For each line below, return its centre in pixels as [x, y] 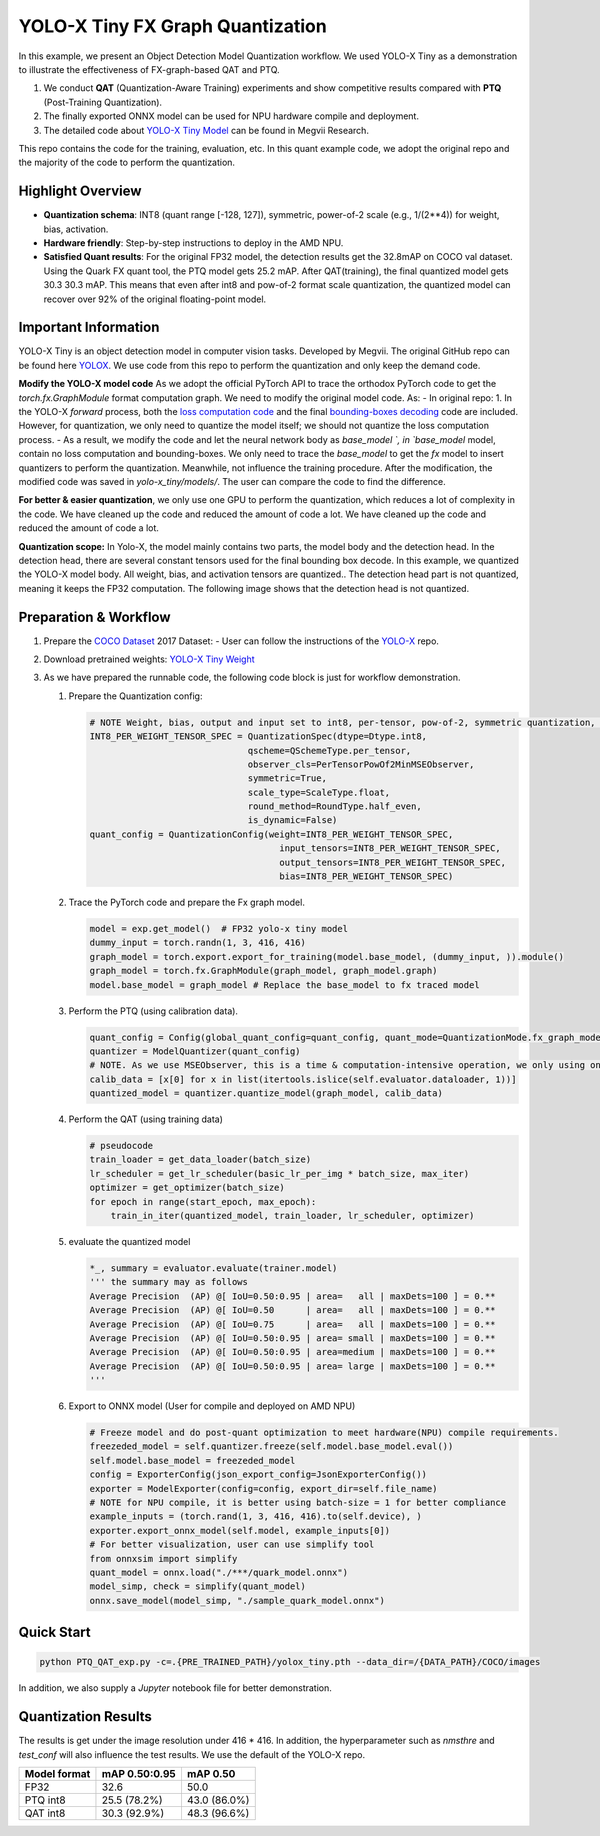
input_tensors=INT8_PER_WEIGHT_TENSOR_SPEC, [390, 848]
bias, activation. [76, 229]
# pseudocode [121, 1146]
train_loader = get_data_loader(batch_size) [200, 1159]
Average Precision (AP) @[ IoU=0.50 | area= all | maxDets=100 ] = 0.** [292, 1310]
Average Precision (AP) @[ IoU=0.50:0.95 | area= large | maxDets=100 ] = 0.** [292, 1366]
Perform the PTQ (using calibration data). [153, 1011]
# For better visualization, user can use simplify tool [232, 1544]
